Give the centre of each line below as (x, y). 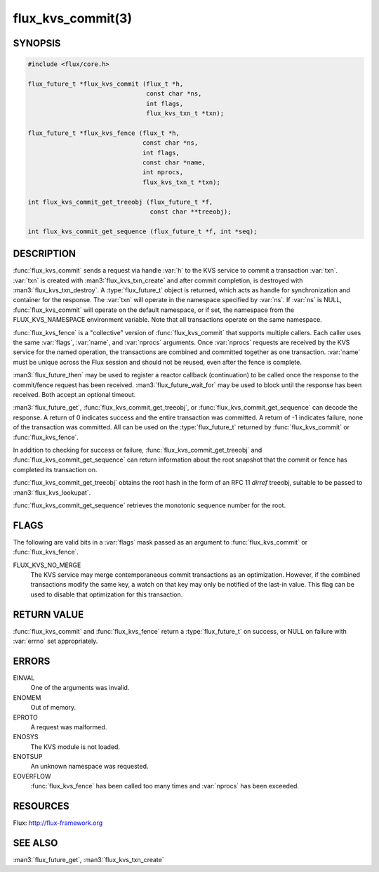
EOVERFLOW (32, 776)
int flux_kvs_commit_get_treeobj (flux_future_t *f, (120, 202)
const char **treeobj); (191, 212)
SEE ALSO (35, 843)
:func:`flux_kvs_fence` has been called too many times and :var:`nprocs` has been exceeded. (165, 786)
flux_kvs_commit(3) (73, 18)
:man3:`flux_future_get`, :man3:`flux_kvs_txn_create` (88, 860)
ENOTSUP (28, 757)
